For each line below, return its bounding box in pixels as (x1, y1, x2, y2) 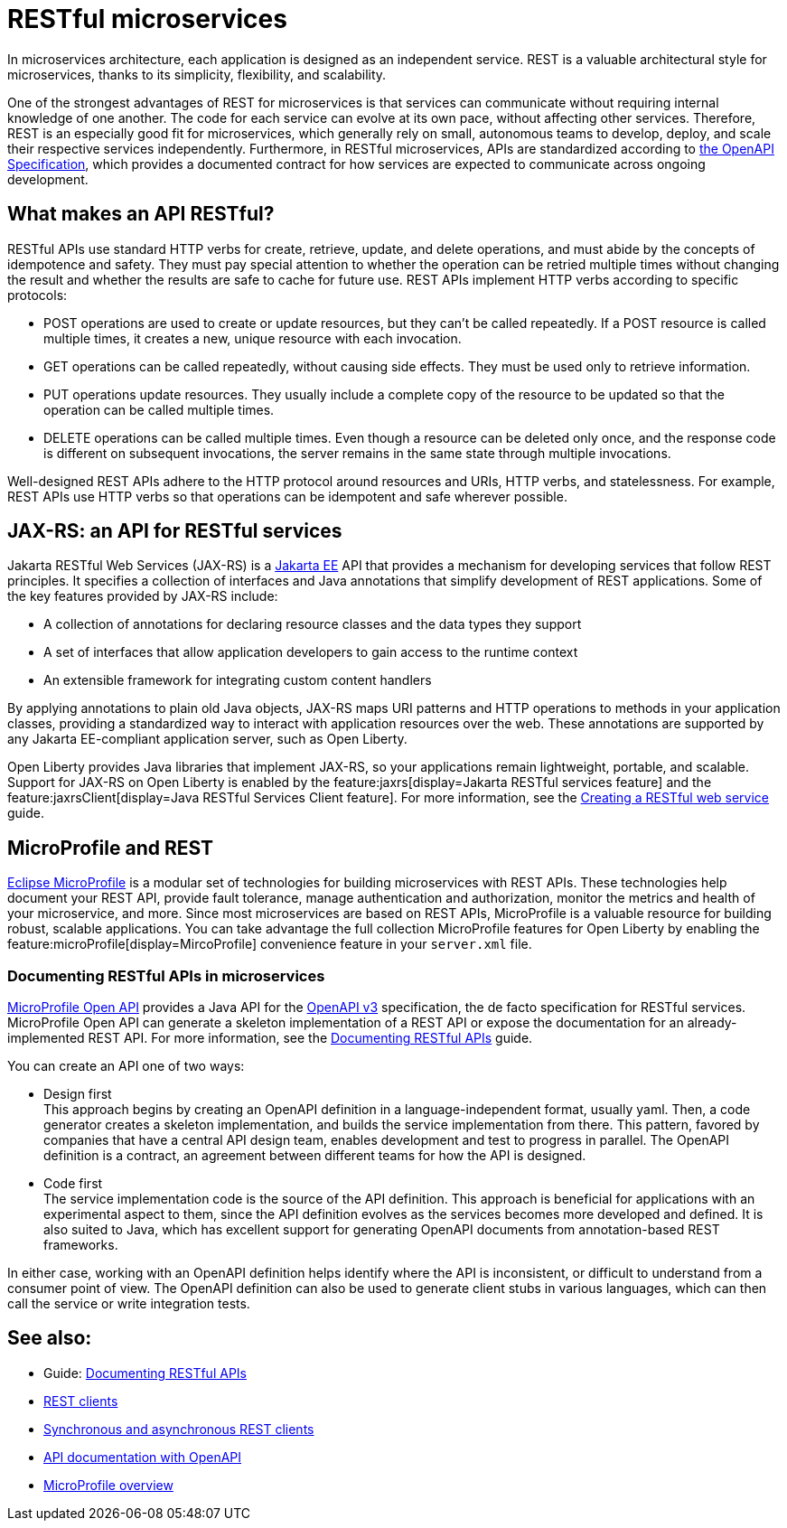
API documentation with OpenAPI (43, 1448, 242, 1465)
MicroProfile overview (43, 1476, 173, 1493)
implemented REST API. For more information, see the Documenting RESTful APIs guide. (7, 1030, 533, 1046)
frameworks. (43, 1237, 118, 1253)
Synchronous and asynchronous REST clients (43, 1420, 314, 1437)
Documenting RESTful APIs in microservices (7, 966, 325, 985)
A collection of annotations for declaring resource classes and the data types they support (43, 616, 582, 633)
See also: (7, 1326, 92, 1350)
